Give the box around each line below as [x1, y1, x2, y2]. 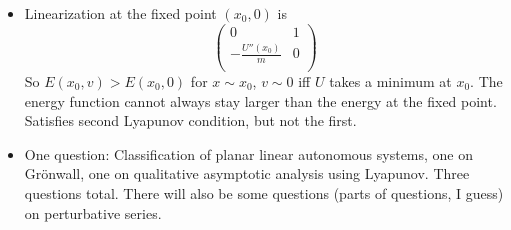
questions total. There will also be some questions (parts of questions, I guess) [24, 182, 504, 203]
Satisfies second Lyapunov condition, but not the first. [24, 110, 357, 131]
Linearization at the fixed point [24, 3, 217, 23]
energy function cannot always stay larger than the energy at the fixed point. [24, 90, 497, 111]
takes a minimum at [329, 70, 452, 91]
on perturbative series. [24, 202, 162, 223]
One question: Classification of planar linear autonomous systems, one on [24, 143, 474, 164]
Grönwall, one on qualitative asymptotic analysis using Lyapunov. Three [24, 163, 470, 184]
